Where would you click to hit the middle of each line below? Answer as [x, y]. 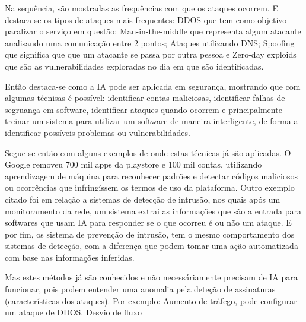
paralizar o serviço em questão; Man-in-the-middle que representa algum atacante [153, 31]
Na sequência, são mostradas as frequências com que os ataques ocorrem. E [141, 8]
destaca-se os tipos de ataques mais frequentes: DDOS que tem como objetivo [146, 19]
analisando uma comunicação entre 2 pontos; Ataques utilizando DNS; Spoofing [150, 42]
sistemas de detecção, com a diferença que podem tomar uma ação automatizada [152, 246]
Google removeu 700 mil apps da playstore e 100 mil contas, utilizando [133, 164]
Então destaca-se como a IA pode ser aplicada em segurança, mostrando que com [153, 86]
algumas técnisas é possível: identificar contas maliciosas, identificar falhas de [145, 98]
